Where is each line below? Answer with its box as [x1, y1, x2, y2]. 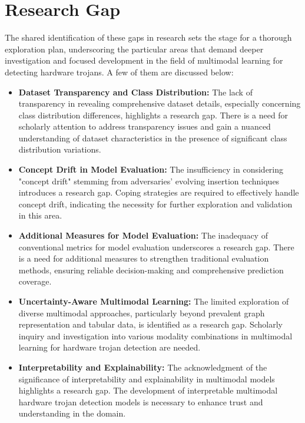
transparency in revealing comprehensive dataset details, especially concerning [18, 97, 301, 110]
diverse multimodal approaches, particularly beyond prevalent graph [18, 306, 265, 319]
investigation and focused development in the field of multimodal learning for [5, 54, 283, 67]
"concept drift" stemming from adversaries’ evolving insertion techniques [18, 174, 280, 187]
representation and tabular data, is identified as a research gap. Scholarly [18, 318, 283, 331]
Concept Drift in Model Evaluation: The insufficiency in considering [18, 163, 284, 176]
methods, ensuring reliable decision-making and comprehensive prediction [18, 263, 284, 276]
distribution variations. [18, 143, 101, 156]
